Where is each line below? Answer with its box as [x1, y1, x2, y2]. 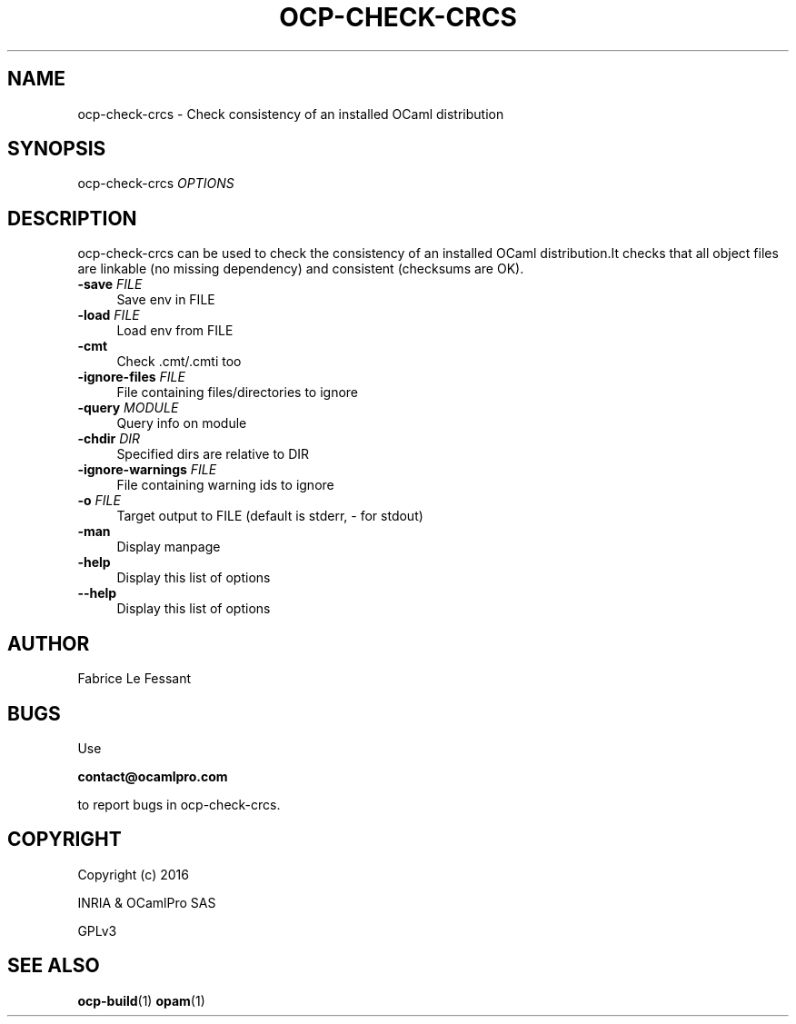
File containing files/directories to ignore [116, 384, 359, 401]
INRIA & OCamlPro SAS [77, 894, 216, 910]
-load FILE [77, 307, 140, 323]
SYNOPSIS [7, 137, 106, 161]
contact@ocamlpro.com [77, 768, 228, 784]
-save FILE [77, 276, 143, 293]
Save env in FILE [116, 292, 215, 308]
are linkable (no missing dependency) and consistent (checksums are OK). [77, 261, 524, 277]
